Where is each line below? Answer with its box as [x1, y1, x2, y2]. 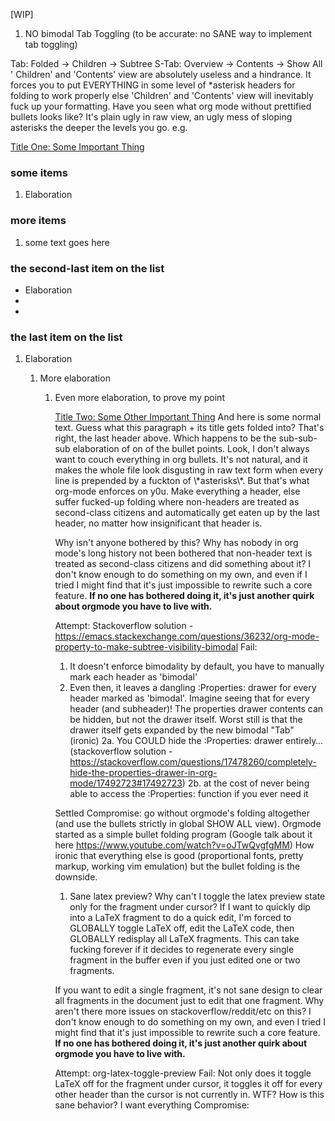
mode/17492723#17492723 [69, 777, 183, 789]
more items [10, 214, 67, 228]
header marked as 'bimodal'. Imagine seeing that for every [69, 692, 310, 704]
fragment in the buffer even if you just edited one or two [69, 954, 301, 966]
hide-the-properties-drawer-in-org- [69, 767, 218, 779]
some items [10, 165, 68, 179]
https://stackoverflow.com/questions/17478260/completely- [69, 756, 317, 768]
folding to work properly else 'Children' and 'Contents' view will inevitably [10, 90, 314, 101]
